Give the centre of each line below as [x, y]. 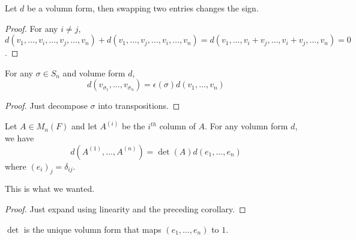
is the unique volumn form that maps [92, 229]
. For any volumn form [246, 126]
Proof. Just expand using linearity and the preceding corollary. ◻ [125, 208]
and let [84, 126]
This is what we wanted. [50, 189]
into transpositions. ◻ [139, 106]
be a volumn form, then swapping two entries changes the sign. [143, 8]
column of [177, 126]
